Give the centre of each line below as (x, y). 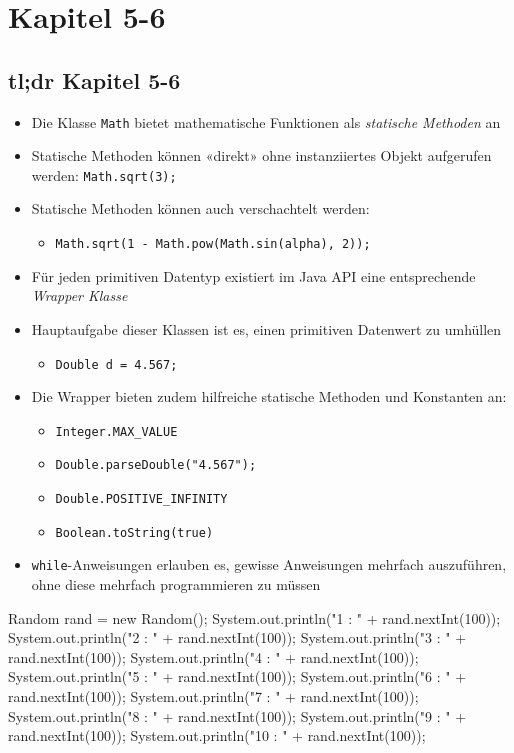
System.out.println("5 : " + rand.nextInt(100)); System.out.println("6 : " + (237, 676)
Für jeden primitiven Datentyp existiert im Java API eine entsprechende (253, 275)
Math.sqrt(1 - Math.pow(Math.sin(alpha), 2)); (213, 244)
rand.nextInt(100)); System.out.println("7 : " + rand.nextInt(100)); (213, 696)
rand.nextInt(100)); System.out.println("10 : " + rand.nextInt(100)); (217, 735)
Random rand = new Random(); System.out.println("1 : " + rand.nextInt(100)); (254, 617)
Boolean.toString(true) (134, 532)
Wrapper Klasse (79, 295)
